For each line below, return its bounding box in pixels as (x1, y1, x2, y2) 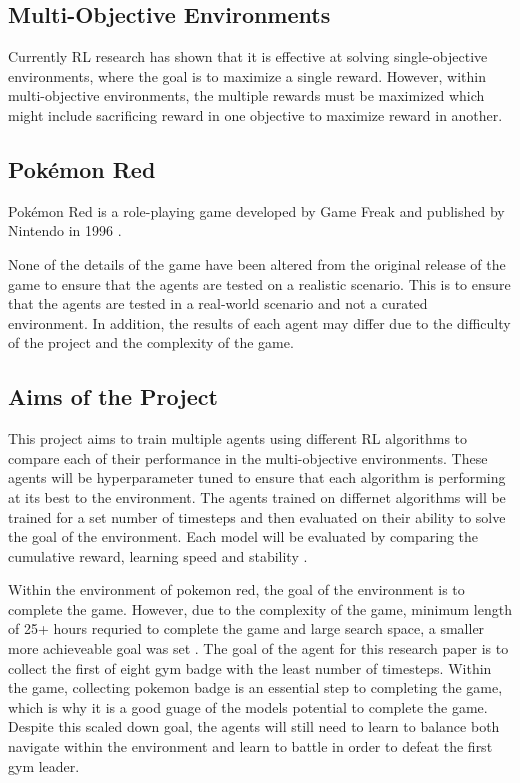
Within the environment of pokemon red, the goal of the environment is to (8, 579, 465, 600)
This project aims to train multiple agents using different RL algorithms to (8, 428, 468, 449)
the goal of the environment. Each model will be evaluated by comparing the (8, 526, 479, 547)
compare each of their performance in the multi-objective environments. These (8, 447, 488, 468)
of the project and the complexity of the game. (8, 332, 294, 353)
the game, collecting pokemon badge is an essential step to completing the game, (8, 677, 503, 698)
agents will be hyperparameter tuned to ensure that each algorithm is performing (8, 467, 506, 488)
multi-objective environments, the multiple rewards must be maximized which (8, 85, 485, 106)
